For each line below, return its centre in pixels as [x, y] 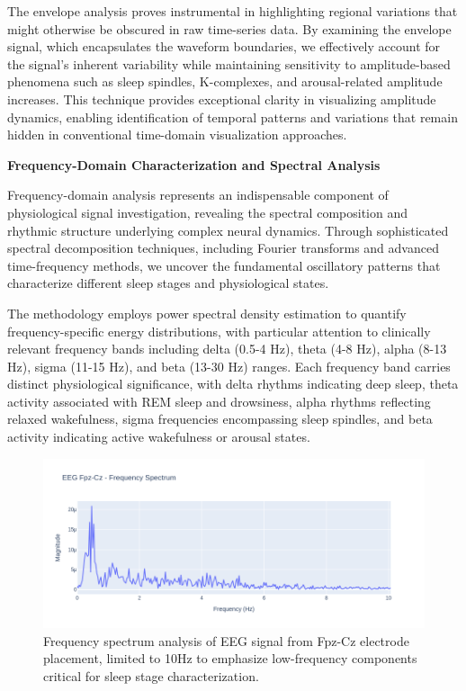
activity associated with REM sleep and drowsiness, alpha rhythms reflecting [219, 401]
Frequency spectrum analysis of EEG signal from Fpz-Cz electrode [226, 640]
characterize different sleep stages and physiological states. [168, 283]
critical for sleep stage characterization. [151, 675]
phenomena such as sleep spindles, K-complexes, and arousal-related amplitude [225, 81]
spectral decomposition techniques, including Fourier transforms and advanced [223, 248]
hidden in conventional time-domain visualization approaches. [177, 135]
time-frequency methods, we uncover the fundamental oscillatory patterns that [224, 265]
